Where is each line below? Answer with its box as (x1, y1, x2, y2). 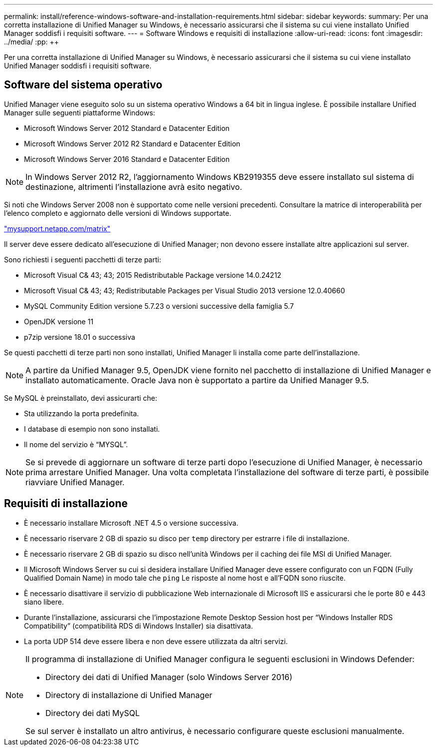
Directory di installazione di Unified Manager (45, 690, 213, 700)
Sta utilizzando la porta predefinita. (24, 409, 139, 418)
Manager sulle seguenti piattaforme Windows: (4, 108, 155, 117)
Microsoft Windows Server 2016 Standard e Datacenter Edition (24, 154, 230, 163)
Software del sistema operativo (4, 78, 163, 91)
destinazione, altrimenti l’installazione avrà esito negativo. (25, 181, 242, 192)
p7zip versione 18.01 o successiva (24, 332, 135, 341)
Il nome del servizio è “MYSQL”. (24, 440, 128, 449)
